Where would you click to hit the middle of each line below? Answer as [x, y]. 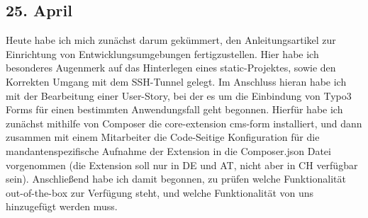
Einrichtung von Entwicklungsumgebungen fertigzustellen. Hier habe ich [162, 53]
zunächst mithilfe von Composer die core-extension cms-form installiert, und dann [184, 123]
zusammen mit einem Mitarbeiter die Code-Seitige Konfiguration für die [163, 137]
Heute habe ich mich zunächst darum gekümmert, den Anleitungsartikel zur [171, 40]
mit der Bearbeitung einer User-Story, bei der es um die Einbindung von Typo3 [179, 95]
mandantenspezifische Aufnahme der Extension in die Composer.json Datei [168, 150]
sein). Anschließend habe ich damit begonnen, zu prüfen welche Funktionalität [176, 179]
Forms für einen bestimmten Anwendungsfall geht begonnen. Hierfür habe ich [174, 109]
